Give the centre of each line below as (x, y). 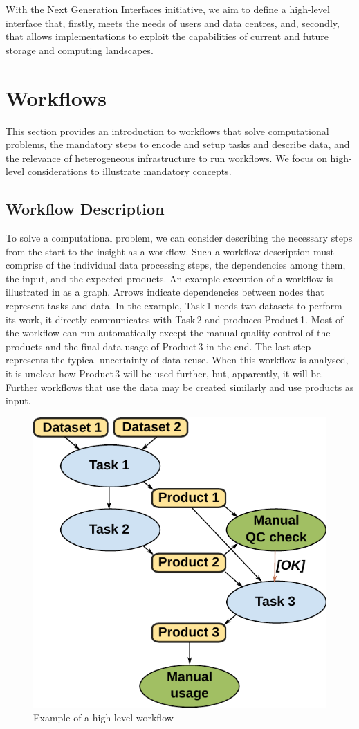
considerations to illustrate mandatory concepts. (129, 171)
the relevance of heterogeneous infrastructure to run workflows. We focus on (166, 157)
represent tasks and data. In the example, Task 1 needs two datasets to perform (174, 306)
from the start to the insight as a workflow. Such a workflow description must (170, 251)
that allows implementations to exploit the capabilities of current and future (167, 36)
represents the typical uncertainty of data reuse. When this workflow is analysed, (177, 360)
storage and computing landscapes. (80, 49)
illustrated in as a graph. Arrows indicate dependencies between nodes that (165, 292)
